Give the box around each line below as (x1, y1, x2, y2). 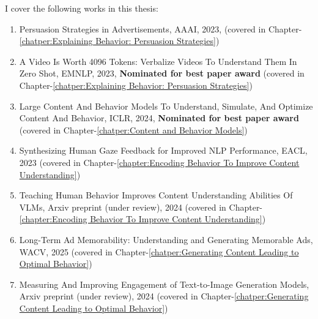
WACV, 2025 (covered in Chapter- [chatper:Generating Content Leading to (19, 245, 299, 258)
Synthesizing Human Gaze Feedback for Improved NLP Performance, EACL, (19, 144, 308, 157)
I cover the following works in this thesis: (5, 2, 158, 14)
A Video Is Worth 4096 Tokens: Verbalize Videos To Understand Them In (19, 54, 297, 67)
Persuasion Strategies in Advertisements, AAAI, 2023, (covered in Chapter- (19, 22, 302, 35)
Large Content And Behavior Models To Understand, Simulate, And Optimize (19, 99, 313, 112)
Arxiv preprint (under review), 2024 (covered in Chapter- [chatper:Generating (19, 290, 309, 302)
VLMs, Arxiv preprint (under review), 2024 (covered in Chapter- (19, 200, 263, 213)
